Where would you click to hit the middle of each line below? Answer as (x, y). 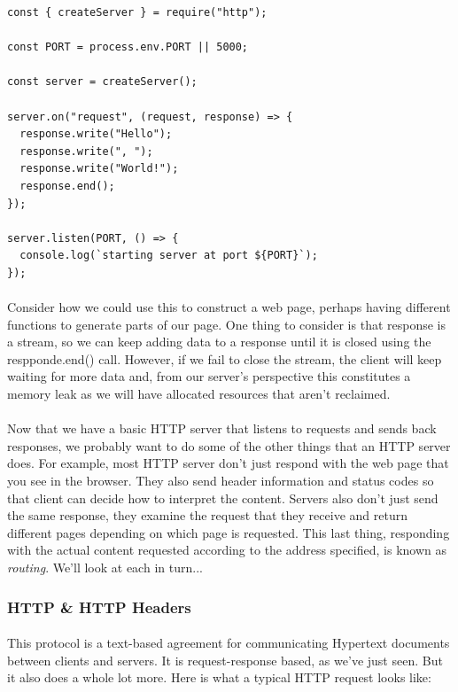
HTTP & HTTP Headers (99, 606)
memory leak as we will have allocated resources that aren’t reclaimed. (199, 394)
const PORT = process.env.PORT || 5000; (128, 47)
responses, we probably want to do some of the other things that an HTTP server (229, 445)
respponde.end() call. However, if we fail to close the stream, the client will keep (225, 358)
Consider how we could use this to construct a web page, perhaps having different (229, 307)
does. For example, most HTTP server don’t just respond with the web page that (228, 463)
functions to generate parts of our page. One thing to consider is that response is (227, 324)
